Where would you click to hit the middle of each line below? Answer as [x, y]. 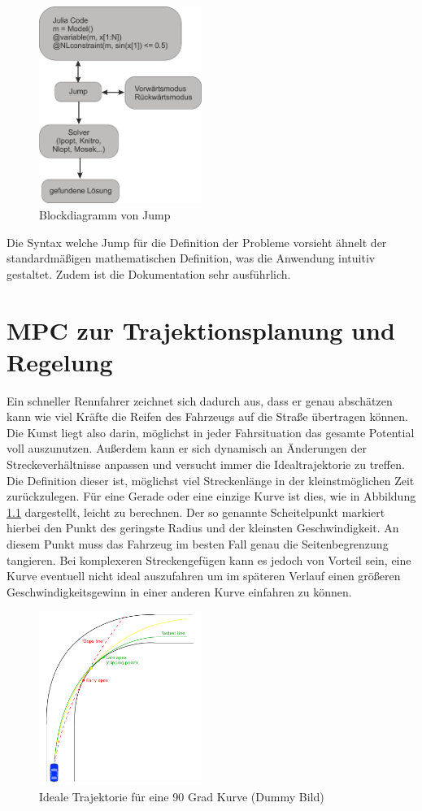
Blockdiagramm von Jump [105, 214]
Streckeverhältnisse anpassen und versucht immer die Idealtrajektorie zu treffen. [206, 464]
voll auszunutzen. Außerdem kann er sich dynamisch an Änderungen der [187, 448]
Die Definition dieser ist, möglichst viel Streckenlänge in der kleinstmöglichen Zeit [211, 480]
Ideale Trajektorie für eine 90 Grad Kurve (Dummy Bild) [182, 796]
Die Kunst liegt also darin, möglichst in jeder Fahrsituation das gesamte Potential [211, 432]
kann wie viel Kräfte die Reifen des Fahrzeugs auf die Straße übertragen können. [207, 416]
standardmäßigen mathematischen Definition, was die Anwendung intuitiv [191, 258]
